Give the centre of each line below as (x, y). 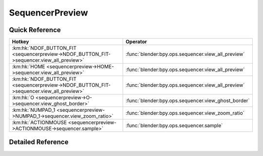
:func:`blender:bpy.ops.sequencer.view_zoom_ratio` (185, 113)
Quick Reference (35, 30)
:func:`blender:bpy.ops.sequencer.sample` (174, 125)
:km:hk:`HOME (28, 67)
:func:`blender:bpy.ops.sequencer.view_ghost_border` (188, 101)
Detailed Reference (39, 142)
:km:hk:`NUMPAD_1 (34, 110)
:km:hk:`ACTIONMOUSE (39, 122)
